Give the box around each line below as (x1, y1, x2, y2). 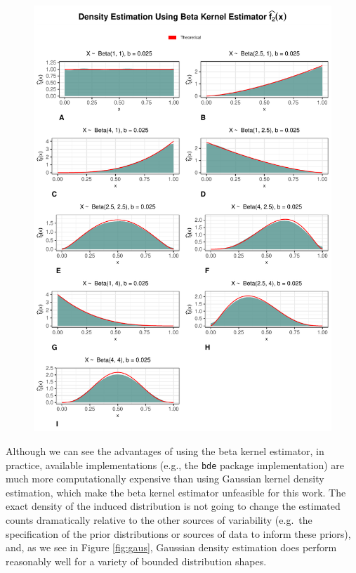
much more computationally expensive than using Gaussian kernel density (6, 471, 324, 486)
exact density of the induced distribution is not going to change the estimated (6, 499, 341, 513)
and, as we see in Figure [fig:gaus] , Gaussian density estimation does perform (6, 540, 337, 555)
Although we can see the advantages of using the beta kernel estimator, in (6, 443, 324, 458)
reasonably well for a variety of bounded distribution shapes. (6, 553, 267, 568)
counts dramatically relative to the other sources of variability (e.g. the (6, 513, 312, 527)
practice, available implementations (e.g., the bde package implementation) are (6, 457, 345, 472)
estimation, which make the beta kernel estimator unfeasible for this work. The (6, 485, 346, 499)
